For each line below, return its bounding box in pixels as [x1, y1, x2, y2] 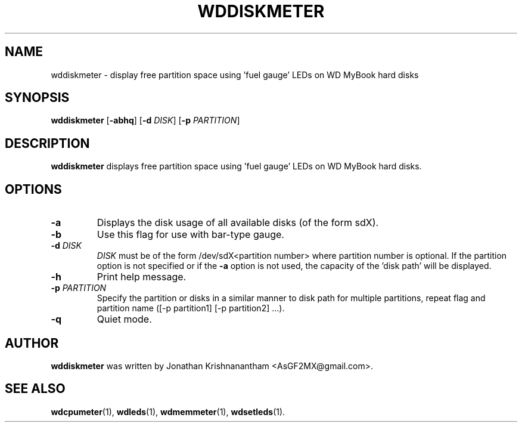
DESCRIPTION [5, 135, 90, 151]
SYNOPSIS [5, 90, 70, 106]
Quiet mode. [97, 313, 152, 326]
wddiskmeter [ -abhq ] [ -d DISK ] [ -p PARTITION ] [51, 115, 240, 126]
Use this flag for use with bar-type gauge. [97, 228, 284, 241]
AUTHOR [5, 335, 59, 351]
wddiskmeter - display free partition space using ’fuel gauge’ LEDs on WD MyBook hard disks [51, 69, 419, 80]
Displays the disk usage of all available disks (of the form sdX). [97, 216, 379, 229]
